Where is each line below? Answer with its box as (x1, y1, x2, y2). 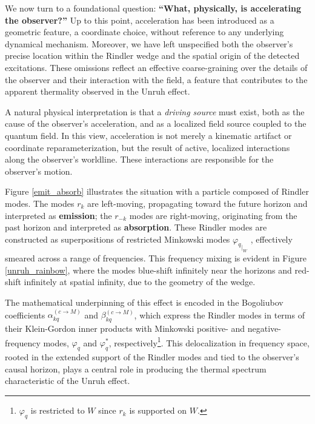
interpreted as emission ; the (5, 209, 112, 221)
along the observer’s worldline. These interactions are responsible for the (5, 153, 274, 166)
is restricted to (30, 404, 85, 417)
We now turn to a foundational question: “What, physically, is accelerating (5, 2, 301, 14)
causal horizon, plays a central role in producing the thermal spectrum (5, 362, 267, 375)
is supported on (129, 404, 187, 417)
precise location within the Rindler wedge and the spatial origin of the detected (5, 49, 300, 62)
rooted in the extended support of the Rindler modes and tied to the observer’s (5, 351, 299, 363)
